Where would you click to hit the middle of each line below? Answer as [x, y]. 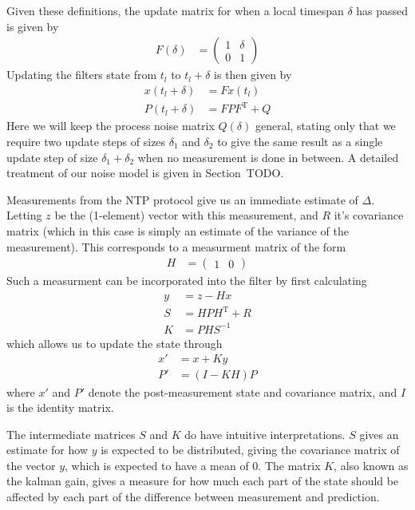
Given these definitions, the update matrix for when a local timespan [175, 10]
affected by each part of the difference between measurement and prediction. [193, 497]
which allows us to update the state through [115, 343]
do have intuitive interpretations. [265, 434]
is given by [33, 26]
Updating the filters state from [82, 75]
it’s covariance [369, 215]
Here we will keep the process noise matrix [111, 126]
